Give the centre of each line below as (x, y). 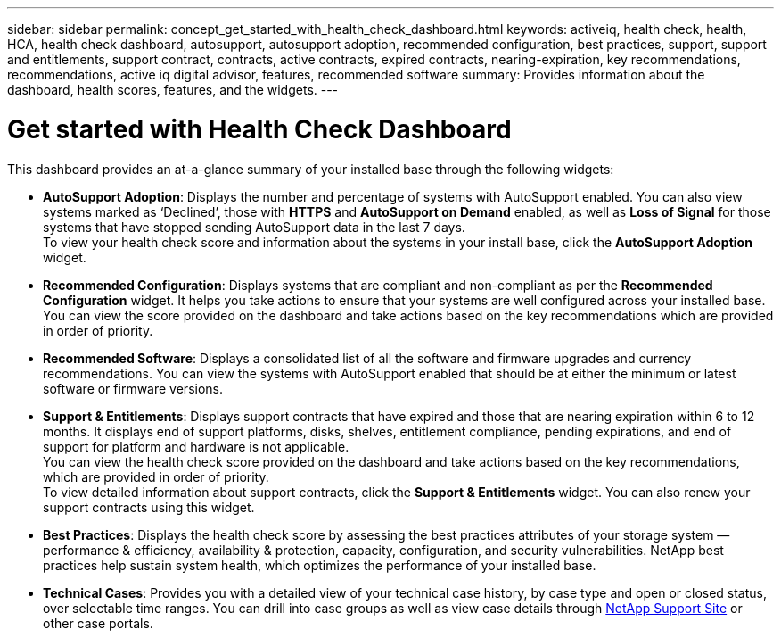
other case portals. (98, 623)
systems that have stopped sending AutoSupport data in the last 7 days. (254, 227)
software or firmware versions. (133, 388)
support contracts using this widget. (149, 507)
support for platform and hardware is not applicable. (196, 446)
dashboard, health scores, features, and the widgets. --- (173, 90)
